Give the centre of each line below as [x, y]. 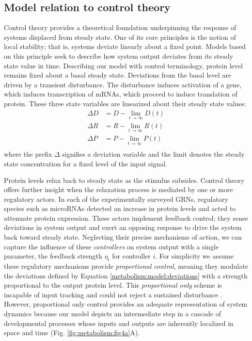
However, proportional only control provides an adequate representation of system [126, 304]
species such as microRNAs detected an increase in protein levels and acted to [120, 208]
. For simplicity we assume [195, 256]
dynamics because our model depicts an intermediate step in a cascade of [113, 314]
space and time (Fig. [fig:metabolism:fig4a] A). [72, 333]
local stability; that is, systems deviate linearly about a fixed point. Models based [125, 46]
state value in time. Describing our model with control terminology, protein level [123, 65]
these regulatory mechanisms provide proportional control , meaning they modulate [126, 266]
